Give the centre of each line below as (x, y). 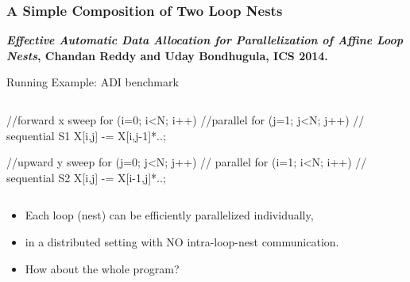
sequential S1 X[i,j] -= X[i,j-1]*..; (86, 135)
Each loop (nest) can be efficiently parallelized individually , (169, 215)
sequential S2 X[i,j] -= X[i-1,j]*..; (86, 177)
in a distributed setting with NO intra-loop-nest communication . (182, 241)
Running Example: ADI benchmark (93, 82)
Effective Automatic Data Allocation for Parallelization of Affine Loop (205, 40)
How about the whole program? (102, 268)
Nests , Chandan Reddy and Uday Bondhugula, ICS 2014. (167, 55)
